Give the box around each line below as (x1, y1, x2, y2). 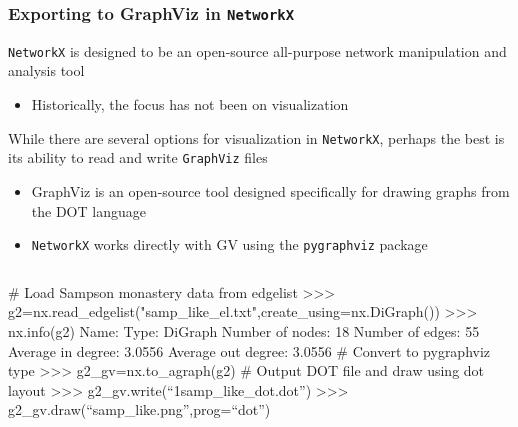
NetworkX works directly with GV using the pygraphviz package (31, 234, 428, 255)
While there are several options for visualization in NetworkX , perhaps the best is (8, 127, 505, 148)
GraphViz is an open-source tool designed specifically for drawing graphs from (31, 180, 510, 201)
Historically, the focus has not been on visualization (31, 94, 349, 115)
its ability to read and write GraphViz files (8, 147, 268, 168)
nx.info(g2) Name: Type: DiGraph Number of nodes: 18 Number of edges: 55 (8, 320, 480, 341)
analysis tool (8, 60, 85, 81)
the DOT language (31, 200, 146, 221)
